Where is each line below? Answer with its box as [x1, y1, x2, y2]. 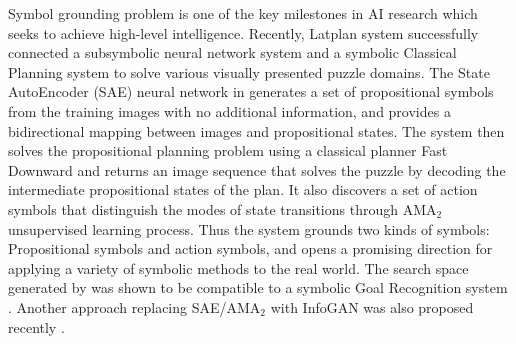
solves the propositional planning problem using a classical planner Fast [8, 140, 448, 161]
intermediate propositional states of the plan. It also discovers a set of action [8, 179, 478, 200]
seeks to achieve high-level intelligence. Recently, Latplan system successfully [8, 22, 479, 43]
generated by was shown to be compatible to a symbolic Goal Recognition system [8, 277, 508, 298]
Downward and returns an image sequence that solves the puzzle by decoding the [8, 159, 506, 180]
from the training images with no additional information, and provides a [8, 100, 451, 121]
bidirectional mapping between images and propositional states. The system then [8, 120, 505, 141]
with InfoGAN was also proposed [270, 296, 474, 317]
